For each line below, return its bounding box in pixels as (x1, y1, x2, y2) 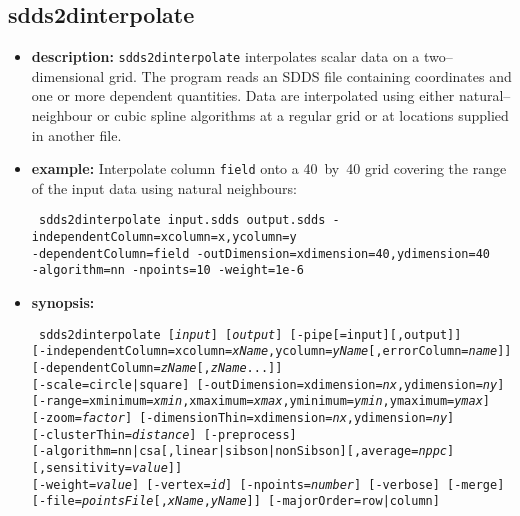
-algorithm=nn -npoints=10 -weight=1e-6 (31, 263, 304, 278)
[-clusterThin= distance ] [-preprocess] (31, 427, 297, 442)
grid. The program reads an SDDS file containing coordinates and (108, 65, 512, 86)
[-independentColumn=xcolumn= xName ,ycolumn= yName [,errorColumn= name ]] (31, 344, 512, 359)
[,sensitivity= (31, 460, 133, 475)
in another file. (31, 124, 122, 145)
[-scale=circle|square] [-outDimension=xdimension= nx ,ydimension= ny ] (31, 377, 505, 392)
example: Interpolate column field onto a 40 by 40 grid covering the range (31, 158, 507, 179)
